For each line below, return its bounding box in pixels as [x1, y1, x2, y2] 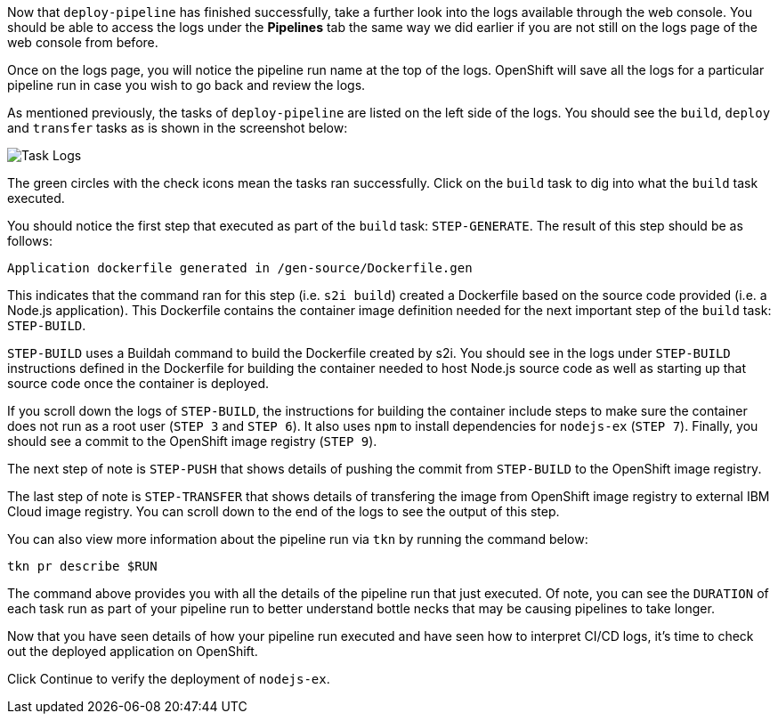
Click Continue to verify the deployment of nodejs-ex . [7, 671, 330, 686]
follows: [7, 233, 53, 248]
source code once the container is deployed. [7, 376, 270, 391]
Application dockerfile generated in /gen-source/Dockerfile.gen [7, 261, 473, 275]
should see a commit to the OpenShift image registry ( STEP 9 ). [7, 433, 377, 449]
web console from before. [7, 35, 158, 50]
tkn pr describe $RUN [7, 559, 158, 573]
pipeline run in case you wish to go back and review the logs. [7, 77, 366, 93]
